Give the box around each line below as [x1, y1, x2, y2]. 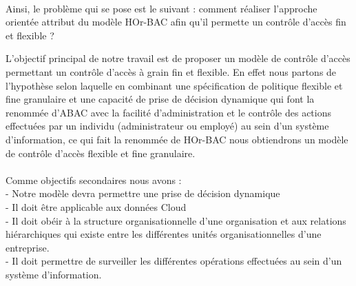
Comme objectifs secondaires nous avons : [6, 172, 182, 187]
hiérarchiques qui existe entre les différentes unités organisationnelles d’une [6, 227, 322, 241]
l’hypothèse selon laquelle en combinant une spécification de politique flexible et [6, 78, 343, 92]
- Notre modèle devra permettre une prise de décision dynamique [6, 186, 280, 201]
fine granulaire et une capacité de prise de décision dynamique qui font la [6, 92, 315, 106]
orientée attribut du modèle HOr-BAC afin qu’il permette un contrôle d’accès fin [6, 14, 346, 29]
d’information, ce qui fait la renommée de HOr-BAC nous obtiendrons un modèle [6, 132, 348, 146]
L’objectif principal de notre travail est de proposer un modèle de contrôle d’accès [6, 51, 350, 65]
